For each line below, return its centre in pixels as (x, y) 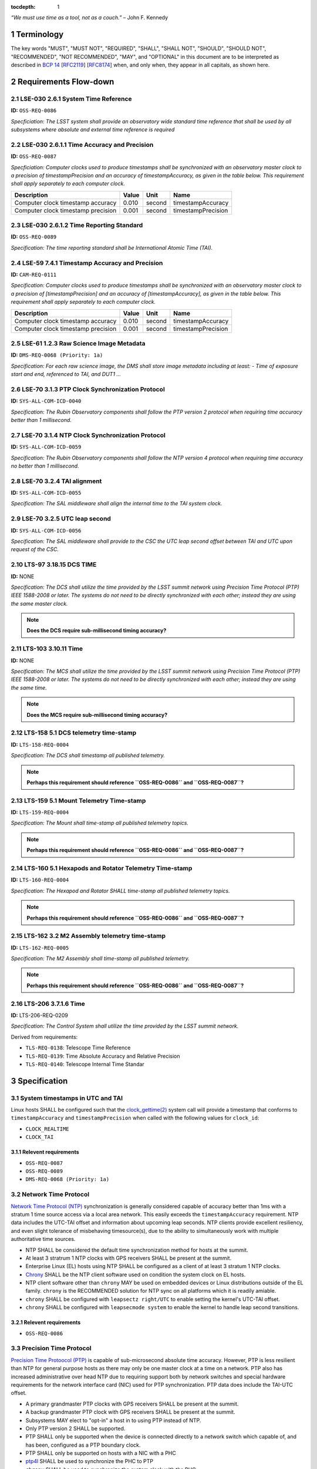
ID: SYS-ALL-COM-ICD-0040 (46, 401)
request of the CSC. (35, 549)
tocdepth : (23, 7)
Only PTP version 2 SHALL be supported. (75, 1428)
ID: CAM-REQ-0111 (34, 274)
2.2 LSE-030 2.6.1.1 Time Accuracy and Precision (82, 145)
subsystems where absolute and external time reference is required (93, 130)
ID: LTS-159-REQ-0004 (40, 812)
